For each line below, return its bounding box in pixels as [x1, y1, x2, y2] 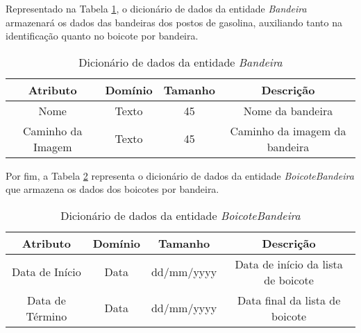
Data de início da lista [235, 255, 343, 272]
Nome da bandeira [243, 102, 333, 119]
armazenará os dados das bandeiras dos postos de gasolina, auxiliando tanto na [6, 15, 342, 29]
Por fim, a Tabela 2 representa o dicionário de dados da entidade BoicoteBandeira [6, 168, 354, 182]
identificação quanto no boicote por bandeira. [6, 28, 199, 43]
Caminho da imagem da [230, 122, 346, 139]
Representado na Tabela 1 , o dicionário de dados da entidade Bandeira [6, 1, 307, 15]
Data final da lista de [237, 291, 341, 308]
